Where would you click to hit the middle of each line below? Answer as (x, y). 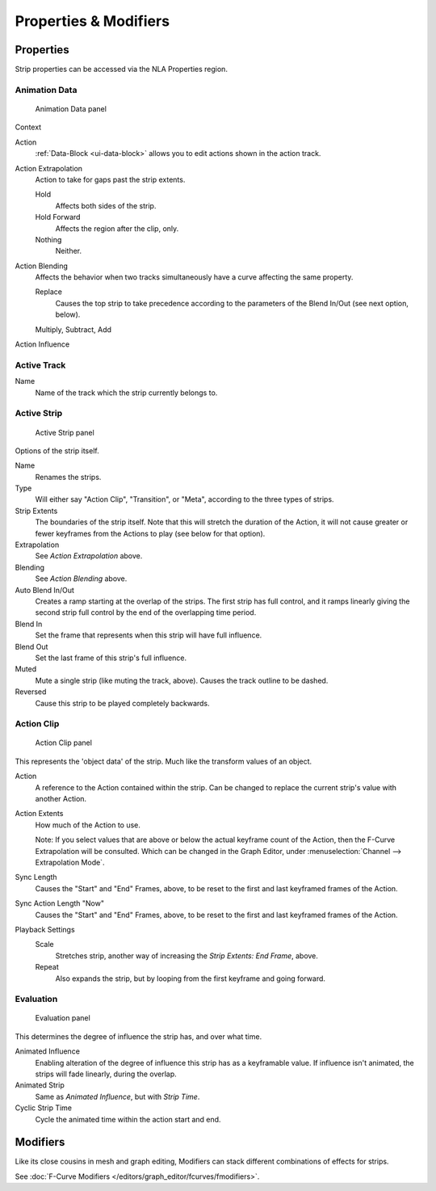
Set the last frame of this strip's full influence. (111, 658)
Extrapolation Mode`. (70, 862)
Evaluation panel (63, 1018)
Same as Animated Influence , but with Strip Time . (117, 1096)
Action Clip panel (64, 743)
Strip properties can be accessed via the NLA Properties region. (121, 69)
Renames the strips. (68, 477)
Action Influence (42, 344)
